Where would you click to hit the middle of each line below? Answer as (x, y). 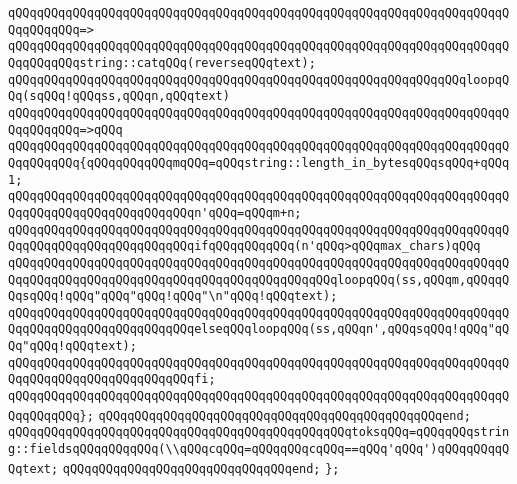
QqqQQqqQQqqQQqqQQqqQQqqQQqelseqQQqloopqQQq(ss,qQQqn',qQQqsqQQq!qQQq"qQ (259, 329)
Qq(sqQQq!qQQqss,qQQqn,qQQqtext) (119, 96)
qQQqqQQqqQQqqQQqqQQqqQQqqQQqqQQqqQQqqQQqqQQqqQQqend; (284, 415)
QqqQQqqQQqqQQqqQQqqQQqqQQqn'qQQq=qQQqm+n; (155, 212)
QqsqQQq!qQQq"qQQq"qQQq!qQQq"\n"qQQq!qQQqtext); (173, 296)
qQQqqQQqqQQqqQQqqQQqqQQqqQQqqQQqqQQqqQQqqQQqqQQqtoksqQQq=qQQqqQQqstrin (259, 432)
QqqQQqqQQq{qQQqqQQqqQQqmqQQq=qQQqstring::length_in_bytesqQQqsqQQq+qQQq (259, 162)
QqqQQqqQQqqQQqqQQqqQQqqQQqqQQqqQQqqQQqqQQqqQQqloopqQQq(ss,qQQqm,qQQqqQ (259, 279)
